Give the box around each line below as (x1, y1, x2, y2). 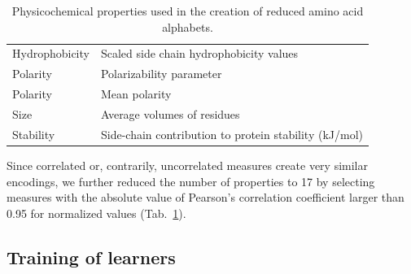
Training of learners (7, 244, 176, 269)
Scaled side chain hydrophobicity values (100, 45, 299, 62)
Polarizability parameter (100, 65, 222, 82)
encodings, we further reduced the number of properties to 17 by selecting (7, 172, 375, 189)
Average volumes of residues (100, 105, 240, 122)
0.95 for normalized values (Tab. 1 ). (7, 204, 186, 221)
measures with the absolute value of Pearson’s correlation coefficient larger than (7, 189, 404, 206)
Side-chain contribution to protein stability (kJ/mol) (100, 125, 363, 142)
